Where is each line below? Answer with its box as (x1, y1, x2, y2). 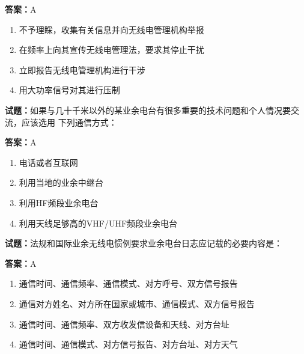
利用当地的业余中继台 (19, 176, 103, 189)
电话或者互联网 (19, 156, 78, 168)
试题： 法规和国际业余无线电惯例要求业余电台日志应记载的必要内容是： (5, 237, 282, 249)
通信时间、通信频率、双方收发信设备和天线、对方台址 (19, 317, 230, 330)
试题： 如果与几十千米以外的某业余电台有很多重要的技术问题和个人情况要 (5, 103, 291, 116)
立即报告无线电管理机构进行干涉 (19, 63, 145, 76)
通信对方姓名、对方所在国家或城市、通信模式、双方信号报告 (19, 297, 255, 310)
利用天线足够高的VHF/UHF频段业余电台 (19, 216, 178, 229)
